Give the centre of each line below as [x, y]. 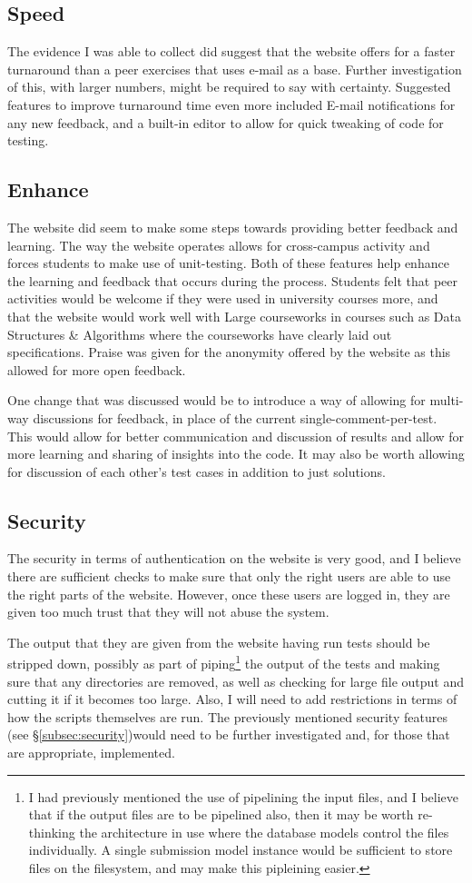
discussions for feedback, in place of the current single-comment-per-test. [235, 417]
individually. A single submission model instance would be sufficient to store [241, 850]
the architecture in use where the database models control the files [264, 832]
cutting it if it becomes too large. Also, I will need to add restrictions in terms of [232, 699]
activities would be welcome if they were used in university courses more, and [223, 298]
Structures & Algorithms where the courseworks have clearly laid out [200, 334]
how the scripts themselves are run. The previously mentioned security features [227, 716]
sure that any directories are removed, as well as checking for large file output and [236, 681]
